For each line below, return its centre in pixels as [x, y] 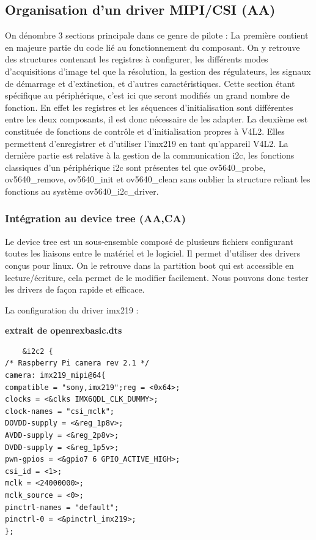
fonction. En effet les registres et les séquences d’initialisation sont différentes [149, 107]
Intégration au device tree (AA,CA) [95, 218]
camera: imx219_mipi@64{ [55, 376]
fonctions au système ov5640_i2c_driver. [82, 191]
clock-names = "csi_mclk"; [60, 411]
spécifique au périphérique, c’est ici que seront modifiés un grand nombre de [147, 95]
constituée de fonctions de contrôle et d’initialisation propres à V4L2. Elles [145, 131]
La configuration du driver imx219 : [72, 309]
